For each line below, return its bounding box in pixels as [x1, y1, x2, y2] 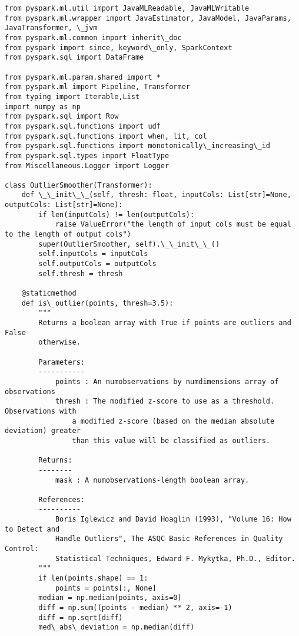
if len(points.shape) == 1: [38, 574, 148, 583]
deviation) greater [5, 427, 81, 435]
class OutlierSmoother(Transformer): [5, 181, 152, 189]
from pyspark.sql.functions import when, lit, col [5, 132, 207, 140]
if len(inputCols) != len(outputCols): [38, 210, 195, 219]
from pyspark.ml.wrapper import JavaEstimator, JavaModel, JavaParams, [5, 14, 291, 22]
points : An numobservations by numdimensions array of [55, 377, 279, 386]
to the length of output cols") [5, 230, 131, 239]
